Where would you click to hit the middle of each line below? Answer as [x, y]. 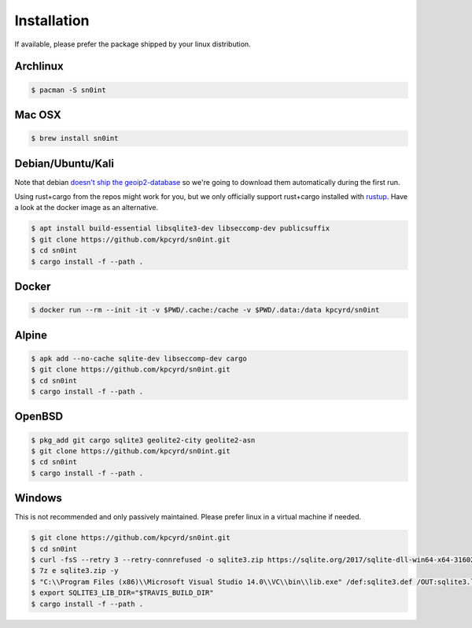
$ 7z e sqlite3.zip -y [75, 571]
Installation [52, 20]
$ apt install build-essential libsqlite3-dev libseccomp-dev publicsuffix [181, 229]
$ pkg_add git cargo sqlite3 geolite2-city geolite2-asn [143, 440]
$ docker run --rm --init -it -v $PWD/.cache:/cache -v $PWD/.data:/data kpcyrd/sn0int [205, 310]
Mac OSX [38, 115]
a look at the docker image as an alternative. [87, 208]
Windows [38, 499]
